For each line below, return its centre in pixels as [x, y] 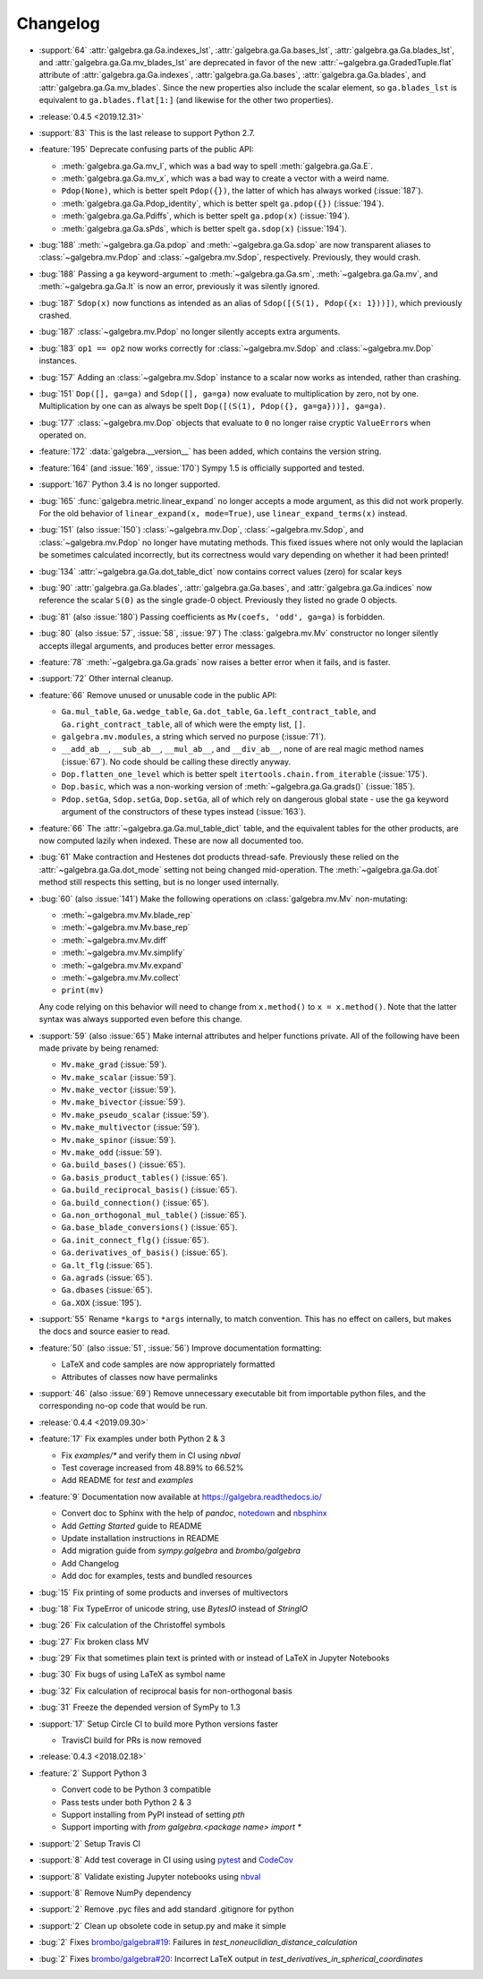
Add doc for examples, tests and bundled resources [157, 1576]
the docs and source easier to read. [104, 1331]
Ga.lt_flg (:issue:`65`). [107, 1265]
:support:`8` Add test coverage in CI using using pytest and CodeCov [166, 1860]
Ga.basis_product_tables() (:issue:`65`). [144, 1177]
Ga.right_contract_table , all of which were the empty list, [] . [183, 724]
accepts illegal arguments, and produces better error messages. [157, 645]
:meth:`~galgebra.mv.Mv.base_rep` [126, 927]
